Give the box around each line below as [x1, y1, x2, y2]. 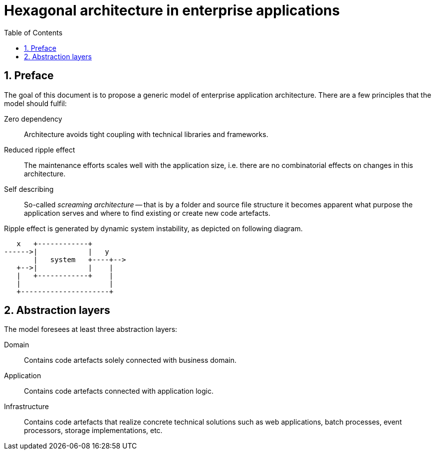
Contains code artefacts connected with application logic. [24, 387, 214, 396]
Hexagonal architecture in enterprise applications [4, 2, 340, 19]
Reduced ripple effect [4, 145, 75, 154]
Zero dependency [4, 114, 62, 123]
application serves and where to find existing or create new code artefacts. [24, 208, 270, 217]
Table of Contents [4, 28, 63, 37]
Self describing [4, 184, 54, 193]
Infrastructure [4, 402, 49, 411]
